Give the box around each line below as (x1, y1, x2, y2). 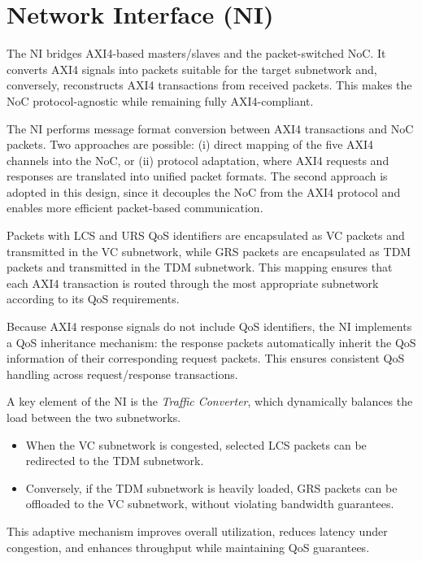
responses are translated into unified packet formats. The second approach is (7, 167, 388, 185)
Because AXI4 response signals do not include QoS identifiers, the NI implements (7, 318, 412, 335)
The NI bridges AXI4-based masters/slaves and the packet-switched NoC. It (7, 45, 386, 62)
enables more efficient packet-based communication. (7, 199, 263, 216)
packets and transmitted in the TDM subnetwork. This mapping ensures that (7, 259, 393, 276)
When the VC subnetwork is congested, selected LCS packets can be (25, 436, 367, 453)
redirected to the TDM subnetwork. (25, 452, 204, 469)
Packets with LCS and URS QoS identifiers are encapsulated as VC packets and (7, 227, 405, 244)
